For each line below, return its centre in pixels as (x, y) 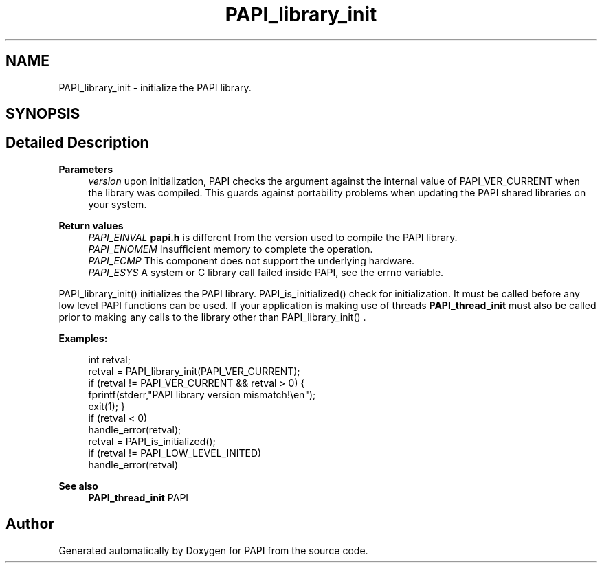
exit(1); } (107, 406)
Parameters (86, 169)
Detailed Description (77, 143)
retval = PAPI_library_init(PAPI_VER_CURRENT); (194, 371)
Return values (91, 225)
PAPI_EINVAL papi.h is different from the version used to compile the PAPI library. (273, 237)
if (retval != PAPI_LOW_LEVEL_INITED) (175, 453)
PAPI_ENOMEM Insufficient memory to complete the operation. (231, 249)
